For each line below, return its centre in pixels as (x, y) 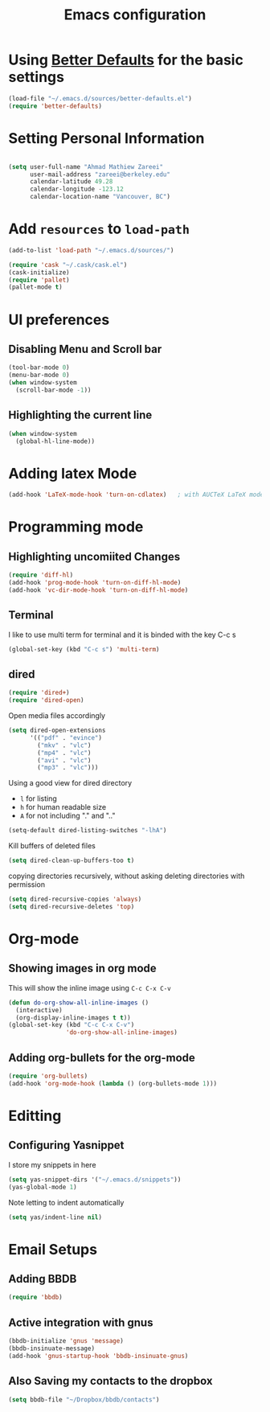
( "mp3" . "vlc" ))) (68, 768)
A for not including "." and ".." (67, 816)
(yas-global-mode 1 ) (43, 1187)
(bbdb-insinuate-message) (51, 1348)
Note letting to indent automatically (66, 1202)
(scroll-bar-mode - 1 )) (53, 390)
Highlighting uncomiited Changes (94, 556)
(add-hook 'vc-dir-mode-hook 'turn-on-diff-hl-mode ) (98, 590)
